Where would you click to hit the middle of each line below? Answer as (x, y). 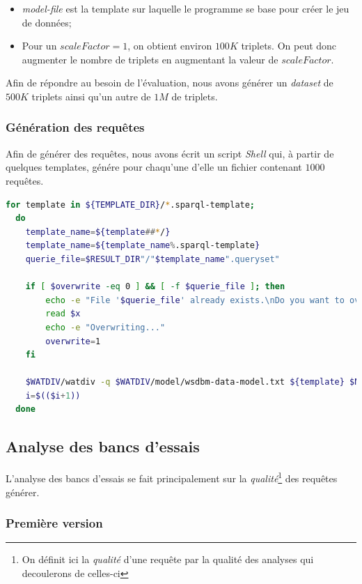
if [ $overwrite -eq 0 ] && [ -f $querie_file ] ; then (155, 287)
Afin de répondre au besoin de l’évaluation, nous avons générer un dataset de (170, 83)
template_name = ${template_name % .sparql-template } (143, 246)
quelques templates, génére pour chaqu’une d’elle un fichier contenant (154, 167)
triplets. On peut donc (289, 46)
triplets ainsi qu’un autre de (91, 96)
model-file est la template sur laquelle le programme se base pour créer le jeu (186, 8)
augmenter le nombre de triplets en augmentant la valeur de (150, 59)
